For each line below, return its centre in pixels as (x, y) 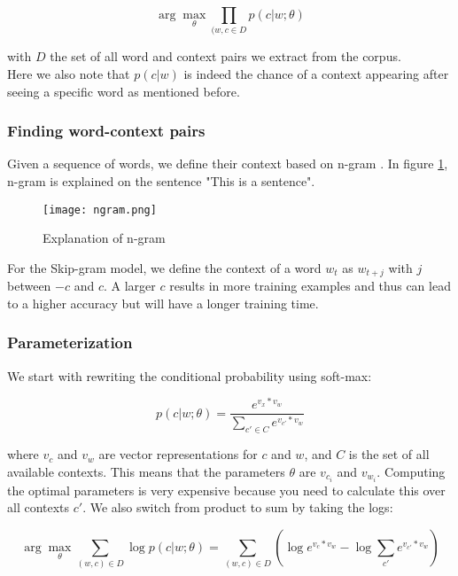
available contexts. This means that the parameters (146, 471)
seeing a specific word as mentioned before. (124, 91)
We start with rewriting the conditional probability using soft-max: (190, 375)
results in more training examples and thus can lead (310, 286)
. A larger (129, 286)
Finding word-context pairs (106, 131)
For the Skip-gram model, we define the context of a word (164, 267)
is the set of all (389, 454)
